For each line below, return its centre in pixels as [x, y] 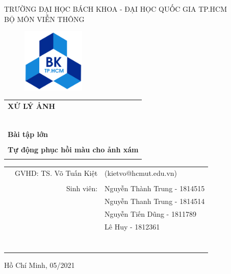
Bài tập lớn [28, 134]
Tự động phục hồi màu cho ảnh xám [73, 150]
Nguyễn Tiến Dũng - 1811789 [150, 213]
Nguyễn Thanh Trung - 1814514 [155, 201]
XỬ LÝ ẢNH [32, 106]
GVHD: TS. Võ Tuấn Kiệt [56, 173]
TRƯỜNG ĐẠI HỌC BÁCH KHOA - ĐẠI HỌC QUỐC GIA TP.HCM [116, 9]
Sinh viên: [82, 188]
